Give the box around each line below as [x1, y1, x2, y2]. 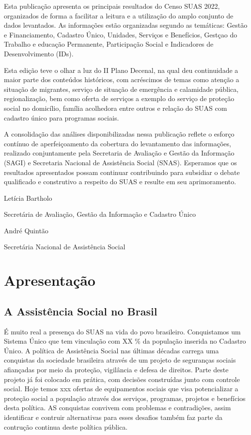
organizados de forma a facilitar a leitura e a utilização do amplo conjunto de [4, 10, 234, 20]
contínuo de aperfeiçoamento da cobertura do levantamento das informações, [4, 138, 231, 148]
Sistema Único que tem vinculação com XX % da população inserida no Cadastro [4, 336, 246, 346]
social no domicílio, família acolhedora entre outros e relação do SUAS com [4, 103, 227, 113]
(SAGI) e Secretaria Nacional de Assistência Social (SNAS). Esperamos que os [4, 157, 237, 167]
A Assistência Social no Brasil [4, 303, 157, 318]
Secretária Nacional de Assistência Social [4, 242, 125, 252]
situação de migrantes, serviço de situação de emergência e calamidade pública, [4, 84, 239, 94]
